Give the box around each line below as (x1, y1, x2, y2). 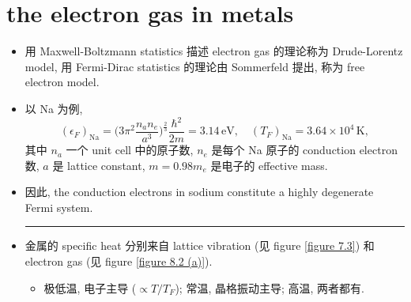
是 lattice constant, (52, 157, 145, 173)
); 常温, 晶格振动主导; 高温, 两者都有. (175, 279, 364, 296)
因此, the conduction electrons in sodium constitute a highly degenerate (25, 183, 374, 200)
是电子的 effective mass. (210, 157, 328, 173)
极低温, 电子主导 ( (43, 279, 137, 296)
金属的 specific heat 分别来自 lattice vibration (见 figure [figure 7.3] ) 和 (25, 237, 375, 254)
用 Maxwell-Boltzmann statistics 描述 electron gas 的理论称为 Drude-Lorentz (25, 43, 403, 59)
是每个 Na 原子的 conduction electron (211, 142, 398, 158)
